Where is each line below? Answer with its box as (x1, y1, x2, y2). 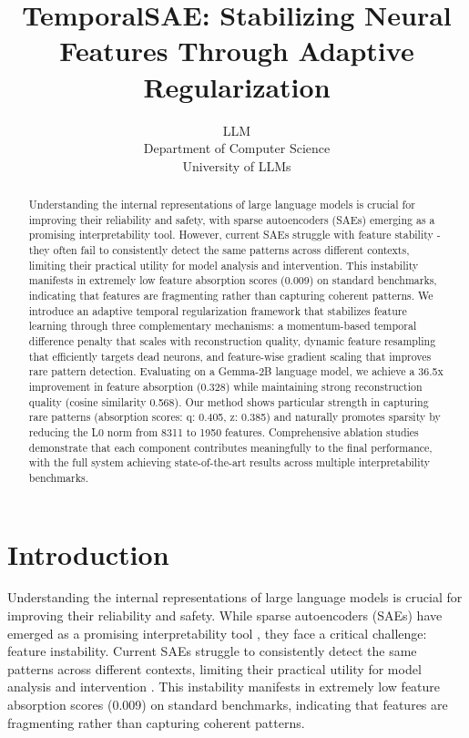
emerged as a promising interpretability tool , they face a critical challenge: (7, 623, 427, 642)
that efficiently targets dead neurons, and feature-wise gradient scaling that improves (28, 348, 432, 364)
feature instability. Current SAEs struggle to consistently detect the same (7, 641, 417, 661)
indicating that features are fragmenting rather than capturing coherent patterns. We (28, 288, 433, 303)
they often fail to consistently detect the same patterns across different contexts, (28, 242, 410, 258)
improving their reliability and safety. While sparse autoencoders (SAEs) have (7, 606, 443, 625)
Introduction (7, 535, 169, 572)
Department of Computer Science (143, 138, 331, 158)
